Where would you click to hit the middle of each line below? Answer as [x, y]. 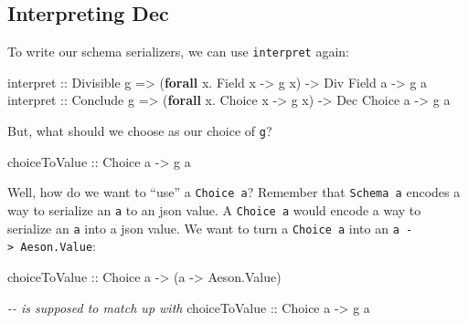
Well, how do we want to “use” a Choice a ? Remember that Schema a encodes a [234, 192]
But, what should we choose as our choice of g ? [140, 131]
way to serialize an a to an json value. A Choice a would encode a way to [214, 209]
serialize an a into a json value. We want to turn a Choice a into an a [203, 228]
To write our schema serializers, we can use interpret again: [179, 52]
